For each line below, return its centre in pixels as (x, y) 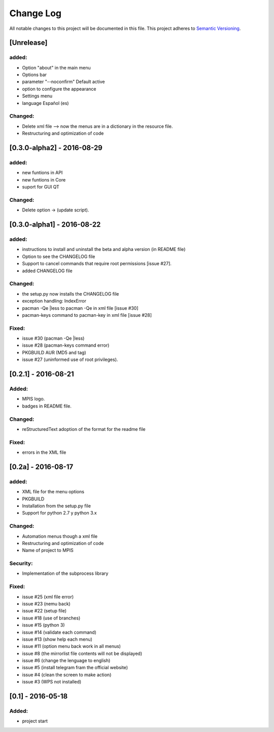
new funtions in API (42, 173)
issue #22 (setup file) (44, 611)
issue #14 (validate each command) (59, 632)
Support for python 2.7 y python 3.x (59, 513)
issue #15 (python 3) (44, 625)
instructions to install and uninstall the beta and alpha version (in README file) (104, 249)
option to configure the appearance (59, 89)
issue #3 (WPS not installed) (52, 682)
